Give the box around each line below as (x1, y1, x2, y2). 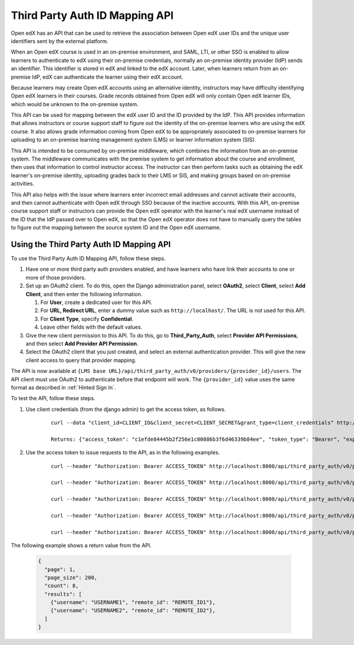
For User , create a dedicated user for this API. (40, 299, 153, 306)
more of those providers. (25, 274, 86, 281)
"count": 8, (44, 582, 79, 590)
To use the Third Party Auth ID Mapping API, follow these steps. (11, 255, 166, 262)
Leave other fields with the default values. (40, 323, 143, 330)
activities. (11, 180, 35, 187)
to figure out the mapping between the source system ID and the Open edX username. (11, 224, 221, 231)
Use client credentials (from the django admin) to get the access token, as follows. (25, 405, 227, 412)
